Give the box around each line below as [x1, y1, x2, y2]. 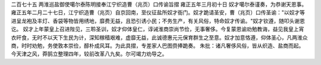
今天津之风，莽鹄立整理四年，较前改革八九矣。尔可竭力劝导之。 [11, 50, 168, 57]
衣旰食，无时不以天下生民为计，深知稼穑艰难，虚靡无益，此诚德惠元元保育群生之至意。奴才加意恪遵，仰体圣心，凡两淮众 [11, 34, 308, 41]
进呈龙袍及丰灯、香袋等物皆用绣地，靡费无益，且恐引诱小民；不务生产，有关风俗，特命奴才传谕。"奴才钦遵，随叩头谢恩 [11, 17, 306, 24]
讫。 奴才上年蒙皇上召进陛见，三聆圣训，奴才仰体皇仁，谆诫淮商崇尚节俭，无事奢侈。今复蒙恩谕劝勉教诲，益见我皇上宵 [11, 25, 304, 32]
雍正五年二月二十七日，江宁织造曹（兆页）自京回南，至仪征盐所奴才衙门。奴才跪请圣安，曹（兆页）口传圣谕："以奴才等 [11, 9, 306, 16]
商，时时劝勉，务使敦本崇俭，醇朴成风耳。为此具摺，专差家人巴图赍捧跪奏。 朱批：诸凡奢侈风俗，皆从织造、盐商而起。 [11, 42, 304, 49]
